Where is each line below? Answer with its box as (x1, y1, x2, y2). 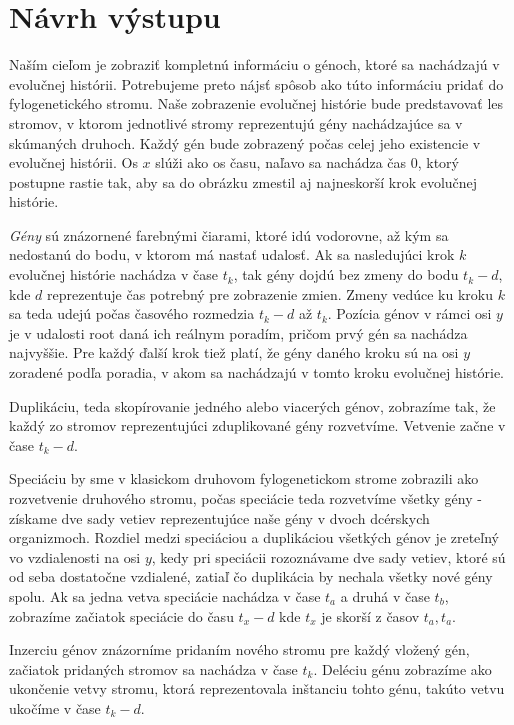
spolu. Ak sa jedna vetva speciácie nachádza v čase (9, 585, 321, 606)
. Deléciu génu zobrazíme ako (313, 658, 492, 679)
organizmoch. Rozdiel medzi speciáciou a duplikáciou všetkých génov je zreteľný (9, 527, 500, 548)
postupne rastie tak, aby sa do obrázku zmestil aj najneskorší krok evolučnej (9, 171, 478, 192)
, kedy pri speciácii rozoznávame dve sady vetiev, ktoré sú (151, 546, 506, 567)
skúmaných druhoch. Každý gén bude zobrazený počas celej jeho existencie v (9, 132, 481, 153)
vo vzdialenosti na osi (9, 546, 141, 567)
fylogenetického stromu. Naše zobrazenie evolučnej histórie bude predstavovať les (9, 93, 504, 114)
